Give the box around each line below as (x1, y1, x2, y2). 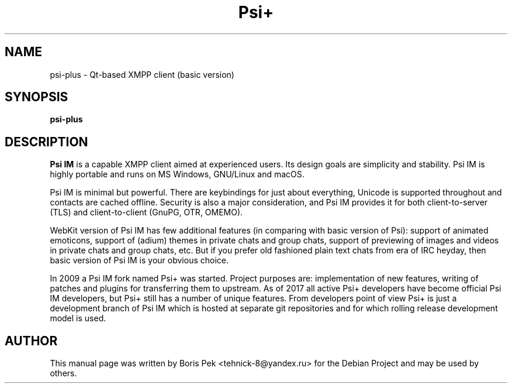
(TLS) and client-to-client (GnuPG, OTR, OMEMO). (50, 207, 243, 218)
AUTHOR (5, 333, 58, 348)
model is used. (50, 313, 106, 324)
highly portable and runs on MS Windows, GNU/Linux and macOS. (50, 169, 305, 180)
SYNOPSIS (5, 90, 68, 105)
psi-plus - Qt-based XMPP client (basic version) (50, 69, 234, 80)
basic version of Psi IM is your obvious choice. (50, 255, 229, 266)
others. (50, 368, 77, 379)
